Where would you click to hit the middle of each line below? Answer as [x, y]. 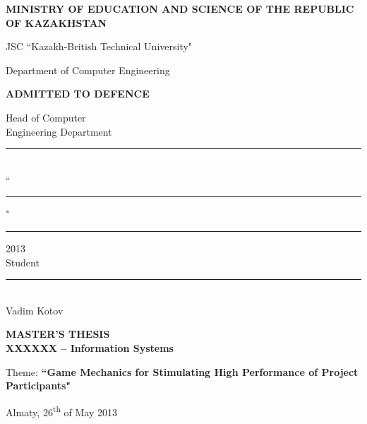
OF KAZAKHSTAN [56, 22]
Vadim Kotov [35, 310]
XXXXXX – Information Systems [90, 347]
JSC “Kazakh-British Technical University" [99, 46]
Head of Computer [46, 117]
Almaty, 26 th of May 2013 [62, 411]
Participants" [38, 385]
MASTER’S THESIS [58, 334]
